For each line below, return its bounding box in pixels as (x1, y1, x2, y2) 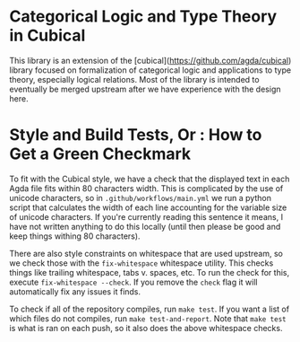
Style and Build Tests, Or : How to (9, 125, 262, 145)
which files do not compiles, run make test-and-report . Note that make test (9, 312, 287, 324)
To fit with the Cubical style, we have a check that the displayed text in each (9, 173, 290, 184)
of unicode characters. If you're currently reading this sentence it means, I (9, 211, 284, 222)
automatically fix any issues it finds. (9, 285, 141, 297)
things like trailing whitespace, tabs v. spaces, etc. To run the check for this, (9, 267, 289, 277)
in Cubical (9, 25, 86, 46)
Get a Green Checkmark (9, 144, 192, 164)
